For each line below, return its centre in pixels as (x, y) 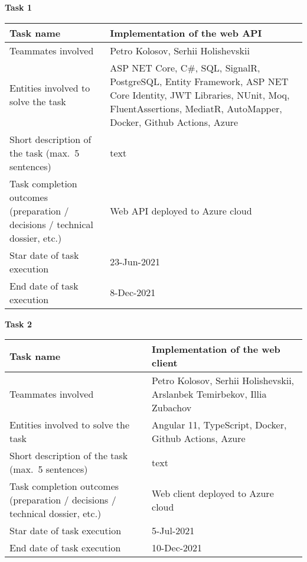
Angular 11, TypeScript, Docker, (219, 425)
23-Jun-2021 (135, 262)
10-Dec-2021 (177, 548)
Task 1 (18, 7)
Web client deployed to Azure (213, 493)
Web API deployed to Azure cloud (181, 210)
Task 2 (18, 324)
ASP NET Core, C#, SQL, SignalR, (185, 67)
